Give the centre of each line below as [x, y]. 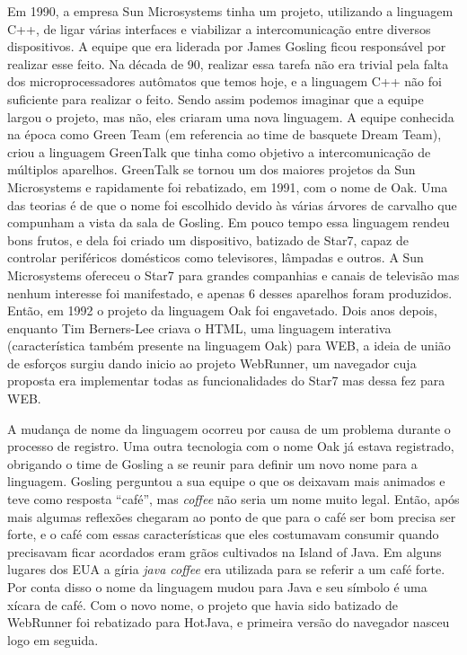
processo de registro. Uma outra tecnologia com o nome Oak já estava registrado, [231, 446]
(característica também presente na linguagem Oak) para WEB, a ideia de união [229, 345]
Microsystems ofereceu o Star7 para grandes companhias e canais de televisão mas [233, 274]
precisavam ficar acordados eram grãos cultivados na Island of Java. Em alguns [225, 551]
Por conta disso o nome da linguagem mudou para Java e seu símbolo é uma [217, 587]
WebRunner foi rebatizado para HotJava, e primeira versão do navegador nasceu [229, 622]
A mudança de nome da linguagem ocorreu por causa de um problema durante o [229, 428]
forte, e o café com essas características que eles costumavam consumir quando [223, 534]
